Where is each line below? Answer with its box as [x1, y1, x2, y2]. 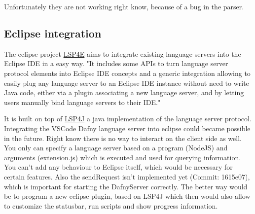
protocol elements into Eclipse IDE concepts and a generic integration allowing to [4, 68, 251, 78]
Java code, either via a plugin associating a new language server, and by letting [4, 87, 244, 98]
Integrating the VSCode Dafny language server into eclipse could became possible [4, 123, 251, 133]
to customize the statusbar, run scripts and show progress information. [4, 200, 218, 211]
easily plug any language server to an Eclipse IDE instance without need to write [4, 77, 249, 88]
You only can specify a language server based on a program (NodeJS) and [4, 143, 228, 153]
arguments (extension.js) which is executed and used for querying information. [4, 152, 241, 162]
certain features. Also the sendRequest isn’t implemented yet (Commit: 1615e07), [4, 171, 250, 181]
